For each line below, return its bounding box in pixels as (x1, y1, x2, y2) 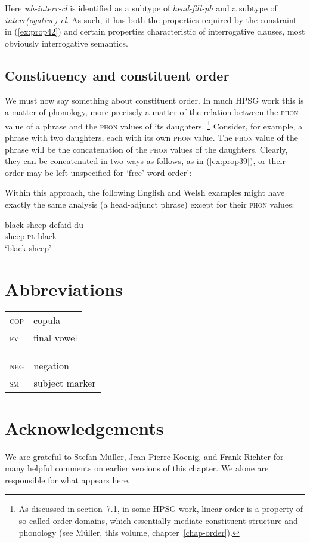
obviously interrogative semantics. (5, 36, 128, 49)
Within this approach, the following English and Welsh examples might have (5, 186, 285, 199)
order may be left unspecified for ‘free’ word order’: (5, 166, 192, 178)
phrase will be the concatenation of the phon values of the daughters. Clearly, (5, 143, 288, 155)
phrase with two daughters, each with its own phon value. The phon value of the (5, 131, 298, 144)
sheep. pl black (5, 230, 57, 242)
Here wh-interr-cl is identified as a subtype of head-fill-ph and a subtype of (5, 2, 277, 14)
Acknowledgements (5, 415, 164, 440)
